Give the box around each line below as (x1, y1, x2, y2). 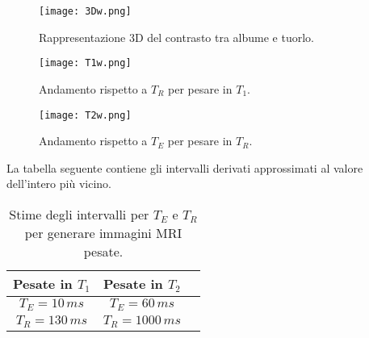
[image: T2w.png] (39, 109, 132, 121)
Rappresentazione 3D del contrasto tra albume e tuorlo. (39, 28, 314, 45)
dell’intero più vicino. (6, 175, 111, 192)
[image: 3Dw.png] (39, 6, 132, 17)
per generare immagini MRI (24, 223, 182, 242)
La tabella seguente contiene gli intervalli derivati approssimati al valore (6, 159, 363, 176)
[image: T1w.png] (39, 57, 132, 69)
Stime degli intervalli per (9, 204, 149, 223)
